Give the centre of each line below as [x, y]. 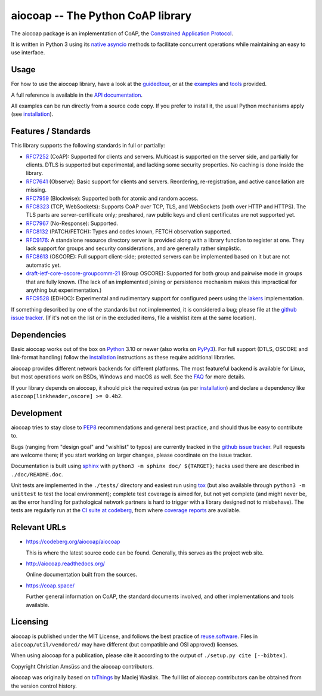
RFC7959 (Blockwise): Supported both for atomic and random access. [112, 198]
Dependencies [39, 335]
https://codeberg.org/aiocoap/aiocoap [73, 542]
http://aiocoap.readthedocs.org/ [66, 563]
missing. [36, 190]
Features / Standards [51, 131]
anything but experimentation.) [64, 290]
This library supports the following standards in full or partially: [88, 146]
